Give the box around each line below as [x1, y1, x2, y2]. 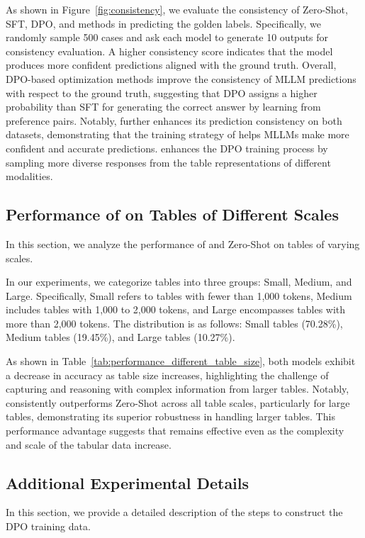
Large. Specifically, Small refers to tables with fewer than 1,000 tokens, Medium [6, 288, 352, 303]
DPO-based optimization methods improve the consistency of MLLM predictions [6, 71, 356, 86]
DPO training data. [6, 519, 91, 534]
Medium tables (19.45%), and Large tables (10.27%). [6, 330, 235, 344]
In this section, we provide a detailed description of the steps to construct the [6, 505, 343, 520]
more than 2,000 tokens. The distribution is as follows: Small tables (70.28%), [6, 315, 343, 330]
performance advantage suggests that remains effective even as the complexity [6, 423, 344, 438]
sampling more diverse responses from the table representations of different [6, 155, 331, 169]
